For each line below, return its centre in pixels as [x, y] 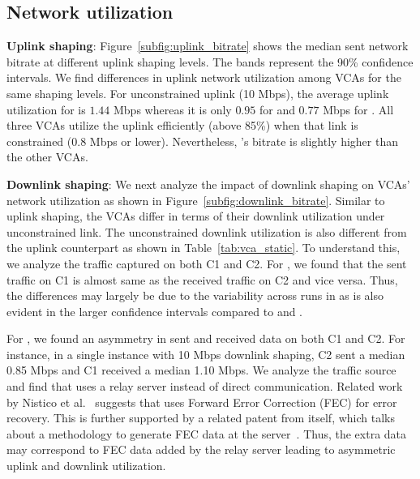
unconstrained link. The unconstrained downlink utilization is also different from [207, 231]
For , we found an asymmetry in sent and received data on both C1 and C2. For [206, 338]
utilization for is [46, 109]
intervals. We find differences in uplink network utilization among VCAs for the [204, 77]
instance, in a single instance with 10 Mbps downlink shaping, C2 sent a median [206, 354]
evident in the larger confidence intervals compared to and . [155, 311]
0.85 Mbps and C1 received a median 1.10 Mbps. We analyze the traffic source [201, 370]
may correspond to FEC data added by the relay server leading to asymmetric [201, 449]
